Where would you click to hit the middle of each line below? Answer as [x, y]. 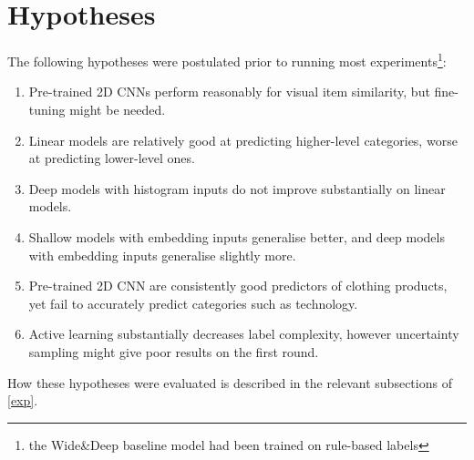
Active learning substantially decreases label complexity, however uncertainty [244, 334]
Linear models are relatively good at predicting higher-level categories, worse [243, 140]
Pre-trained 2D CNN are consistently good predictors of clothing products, [238, 286]
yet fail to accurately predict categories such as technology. [193, 303]
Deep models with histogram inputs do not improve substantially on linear [237, 188]
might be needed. [118, 109]
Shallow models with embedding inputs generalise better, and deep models [237, 236]
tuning [47, 109]
